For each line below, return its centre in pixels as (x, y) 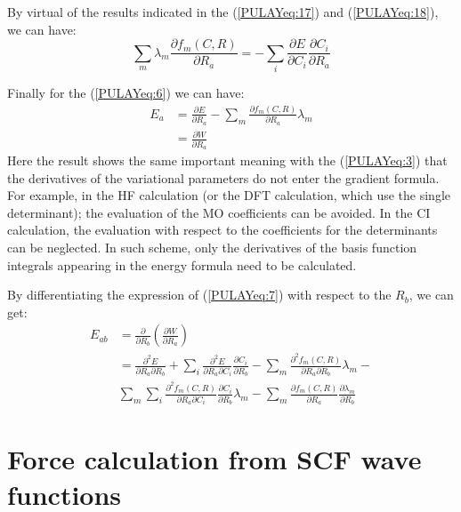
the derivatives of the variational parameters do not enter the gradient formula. (223, 177)
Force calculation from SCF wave (214, 459)
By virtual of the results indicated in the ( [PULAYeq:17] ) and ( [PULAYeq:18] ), (223, 12)
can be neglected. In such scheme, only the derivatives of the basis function (212, 247)
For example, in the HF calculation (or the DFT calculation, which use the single (229, 195)
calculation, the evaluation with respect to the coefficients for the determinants (222, 230)
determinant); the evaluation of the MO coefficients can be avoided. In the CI (219, 212)
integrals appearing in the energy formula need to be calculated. (182, 264)
